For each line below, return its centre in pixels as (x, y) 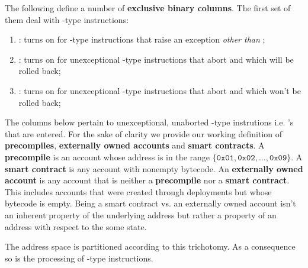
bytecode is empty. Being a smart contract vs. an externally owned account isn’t (150, 203)
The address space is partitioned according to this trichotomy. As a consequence (150, 246)
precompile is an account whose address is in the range (107, 156)
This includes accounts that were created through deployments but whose (138, 191)
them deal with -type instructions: (67, 19)
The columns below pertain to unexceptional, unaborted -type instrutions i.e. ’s (149, 122)
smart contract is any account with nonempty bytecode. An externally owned (154, 168)
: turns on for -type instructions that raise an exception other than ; (142, 39)
